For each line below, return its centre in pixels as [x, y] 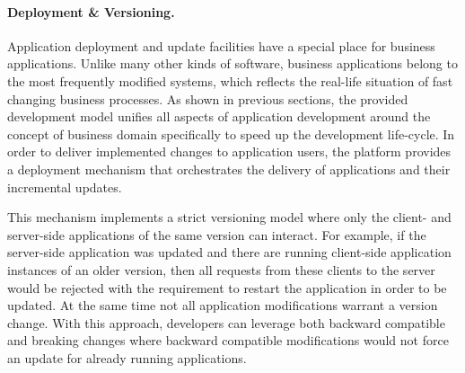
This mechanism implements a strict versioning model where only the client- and [229, 217]
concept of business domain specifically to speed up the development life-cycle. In [231, 133]
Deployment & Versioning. [91, 11]
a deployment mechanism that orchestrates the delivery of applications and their [229, 169]
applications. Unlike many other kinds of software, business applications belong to [232, 63]
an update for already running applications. [127, 357]
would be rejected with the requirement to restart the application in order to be [227, 287]
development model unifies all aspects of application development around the [219, 116]
